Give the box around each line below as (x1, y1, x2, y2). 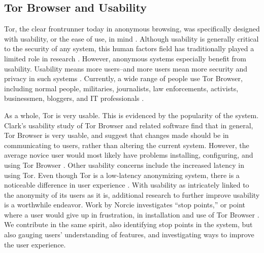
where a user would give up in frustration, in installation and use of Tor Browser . (4, 209, 259, 220)
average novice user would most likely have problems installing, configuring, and (4, 150, 253, 160)
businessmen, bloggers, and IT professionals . (4, 93, 144, 103)
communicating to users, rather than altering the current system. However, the (4, 139, 249, 150)
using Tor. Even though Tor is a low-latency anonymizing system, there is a (4, 169, 240, 180)
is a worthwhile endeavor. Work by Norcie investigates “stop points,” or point (4, 199, 246, 210)
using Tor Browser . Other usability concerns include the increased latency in (4, 159, 244, 170)
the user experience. (4, 239, 66, 249)
